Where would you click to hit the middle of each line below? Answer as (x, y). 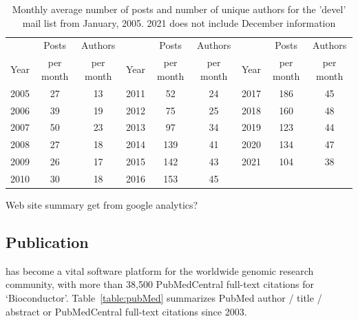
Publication (47, 242)
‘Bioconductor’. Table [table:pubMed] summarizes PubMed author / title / (164, 298)
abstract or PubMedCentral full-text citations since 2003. (126, 311)
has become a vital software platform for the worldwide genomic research (160, 270)
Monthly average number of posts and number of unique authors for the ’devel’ (179, 9)
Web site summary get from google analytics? (102, 205)
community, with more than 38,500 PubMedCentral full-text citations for (160, 284)
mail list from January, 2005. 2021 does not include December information (179, 22)
